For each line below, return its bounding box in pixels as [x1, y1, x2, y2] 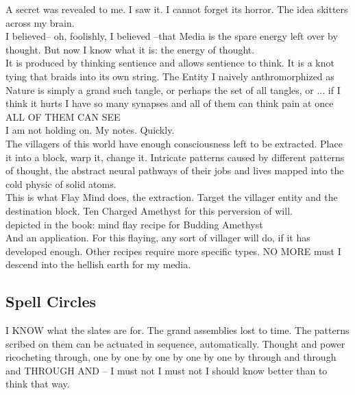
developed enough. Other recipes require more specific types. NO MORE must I [5, 243, 341, 258]
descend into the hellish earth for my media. [5, 257, 191, 272]
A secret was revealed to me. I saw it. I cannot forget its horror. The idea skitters [5, 2, 348, 16]
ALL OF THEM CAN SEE [5, 109, 121, 123]
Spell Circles [5, 291, 97, 312]
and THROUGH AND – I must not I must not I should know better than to [5, 363, 328, 377]
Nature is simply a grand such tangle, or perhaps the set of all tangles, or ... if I [5, 82, 341, 97]
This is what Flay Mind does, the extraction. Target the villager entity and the [5, 190, 338, 204]
